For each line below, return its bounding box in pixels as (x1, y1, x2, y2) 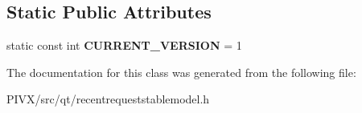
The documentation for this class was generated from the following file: (6, 63, 356, 80)
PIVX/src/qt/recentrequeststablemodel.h (6, 91, 210, 107)
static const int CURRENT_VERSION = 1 (6, 37, 242, 54)
